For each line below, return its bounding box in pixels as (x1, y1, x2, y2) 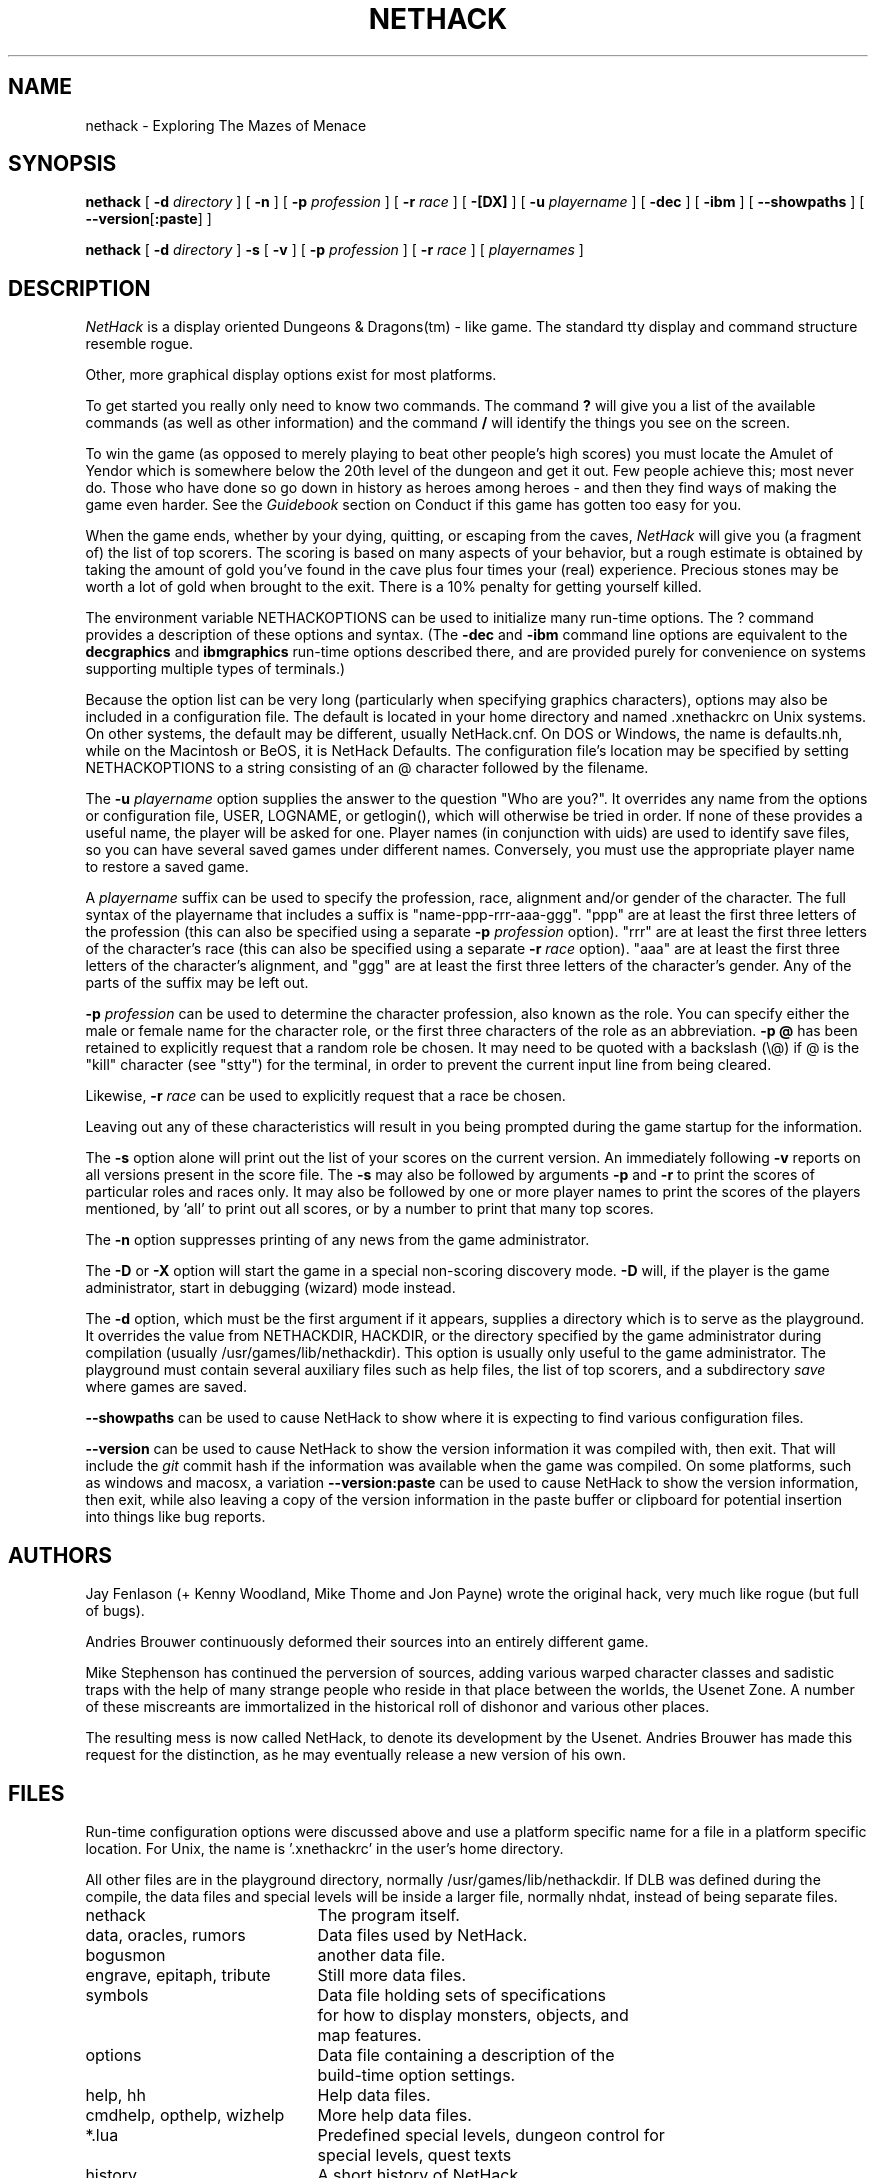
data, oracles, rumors (85, 1924, 246, 1945)
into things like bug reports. (85, 1508, 266, 1526)
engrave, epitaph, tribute (85, 1964, 271, 1985)
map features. (317, 2024, 422, 2045)
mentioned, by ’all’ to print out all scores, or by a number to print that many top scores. (85, 1200, 654, 1218)
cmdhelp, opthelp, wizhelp (85, 2104, 285, 2125)
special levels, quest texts (317, 2144, 512, 2165)
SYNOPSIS (8, 151, 117, 177)
